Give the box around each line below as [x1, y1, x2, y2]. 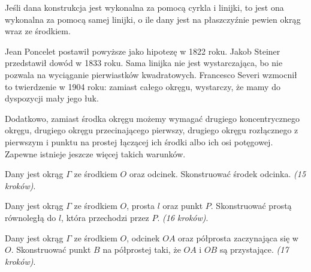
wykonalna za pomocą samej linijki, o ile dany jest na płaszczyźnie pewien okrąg [5, 13, 301, 25]
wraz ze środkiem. [5, 25, 71, 37]
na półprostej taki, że [102, 243, 181, 256]
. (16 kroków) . [157, 211, 209, 223]
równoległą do [5, 211, 56, 223]
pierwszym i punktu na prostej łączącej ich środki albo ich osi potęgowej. [5, 135, 273, 148]
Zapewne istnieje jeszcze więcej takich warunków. [5, 147, 186, 160]
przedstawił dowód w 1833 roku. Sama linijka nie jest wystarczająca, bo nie [5, 56, 283, 69]
